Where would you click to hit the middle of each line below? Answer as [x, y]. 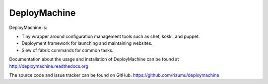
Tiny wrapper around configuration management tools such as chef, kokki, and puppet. [111, 36]
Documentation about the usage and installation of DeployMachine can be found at [94, 59]
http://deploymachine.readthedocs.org [49, 66]
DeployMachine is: [28, 28]
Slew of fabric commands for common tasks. [67, 50]
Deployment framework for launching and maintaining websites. [87, 43]
